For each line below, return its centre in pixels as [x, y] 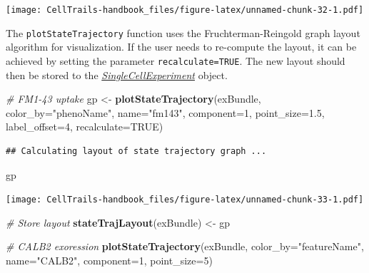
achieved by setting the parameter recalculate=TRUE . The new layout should [176, 60]
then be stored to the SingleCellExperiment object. [117, 74]
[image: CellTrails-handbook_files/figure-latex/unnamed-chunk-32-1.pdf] [185, 10]
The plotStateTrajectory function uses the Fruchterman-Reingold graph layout [183, 32]
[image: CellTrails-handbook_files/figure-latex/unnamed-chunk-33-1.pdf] [185, 200]
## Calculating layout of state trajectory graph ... [136, 151]
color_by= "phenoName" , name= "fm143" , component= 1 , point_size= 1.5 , [165, 112]
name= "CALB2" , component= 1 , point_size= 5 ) [109, 260]
